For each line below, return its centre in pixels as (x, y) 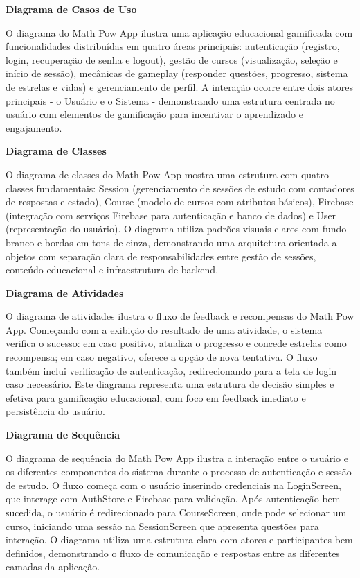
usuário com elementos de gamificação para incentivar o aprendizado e (154, 114)
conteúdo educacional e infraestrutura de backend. (112, 270)
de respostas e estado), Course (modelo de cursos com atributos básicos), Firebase (180, 202)
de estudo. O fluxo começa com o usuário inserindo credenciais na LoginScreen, (173, 485)
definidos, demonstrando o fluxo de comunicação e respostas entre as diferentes (173, 553)
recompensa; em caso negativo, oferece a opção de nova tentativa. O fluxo (162, 357)
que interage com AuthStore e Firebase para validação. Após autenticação (162, 499)
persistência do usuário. (55, 411)
